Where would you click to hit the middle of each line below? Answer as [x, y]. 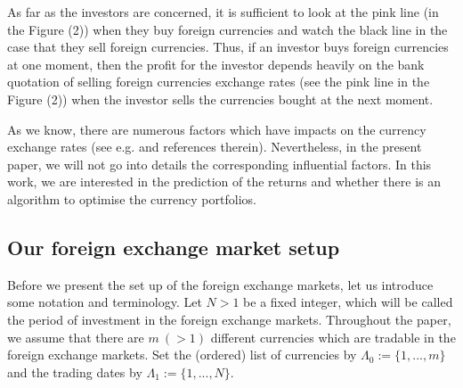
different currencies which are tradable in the [333, 337]
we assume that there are [76, 337]
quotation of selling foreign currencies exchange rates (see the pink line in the [219, 82]
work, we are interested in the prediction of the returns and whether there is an [224, 182]
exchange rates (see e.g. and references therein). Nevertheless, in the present [215, 147]
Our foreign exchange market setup [174, 247]
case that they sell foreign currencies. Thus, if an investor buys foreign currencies [228, 47]
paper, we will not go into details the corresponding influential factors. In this [219, 164]
